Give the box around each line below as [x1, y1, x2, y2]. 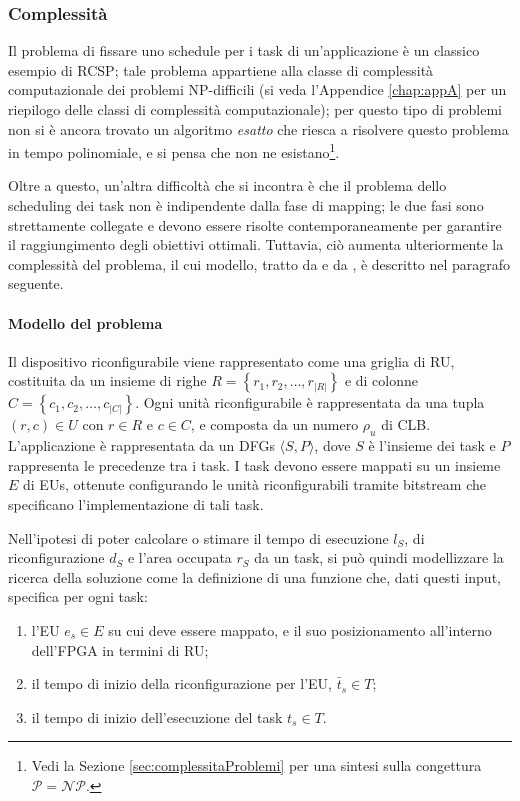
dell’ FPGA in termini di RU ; [31, 639, 209, 660]
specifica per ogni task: [8, 586, 148, 607]
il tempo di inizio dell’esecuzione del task [31, 706, 283, 727]
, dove [314, 435, 351, 456]
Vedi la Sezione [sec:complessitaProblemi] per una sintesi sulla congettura [31, 755, 482, 776]
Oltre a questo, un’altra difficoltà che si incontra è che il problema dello [8, 175, 447, 196]
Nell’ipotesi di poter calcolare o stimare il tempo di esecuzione [8, 527, 389, 548]
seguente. [8, 273, 64, 294]
